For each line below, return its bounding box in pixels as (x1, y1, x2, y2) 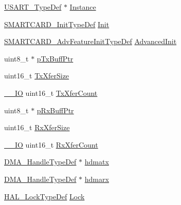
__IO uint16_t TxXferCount (4, 87, 98, 98)
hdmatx (84, 156, 109, 167)
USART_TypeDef (4, 2, 62, 12)
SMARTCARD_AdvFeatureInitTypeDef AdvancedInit (4, 36, 177, 47)
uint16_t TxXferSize (4, 70, 69, 81)
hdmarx (84, 173, 109, 184)
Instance (69, 2, 96, 12)
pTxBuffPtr (37, 53, 74, 64)
